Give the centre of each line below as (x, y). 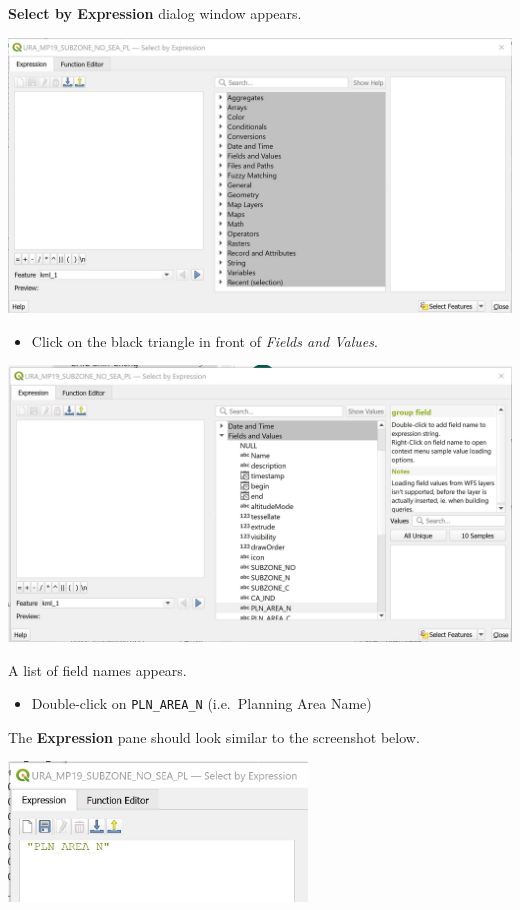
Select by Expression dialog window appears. (155, 13)
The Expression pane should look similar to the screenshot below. (214, 736)
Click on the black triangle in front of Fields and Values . (204, 340)
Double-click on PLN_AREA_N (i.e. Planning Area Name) (201, 703)
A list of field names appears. (97, 669)
